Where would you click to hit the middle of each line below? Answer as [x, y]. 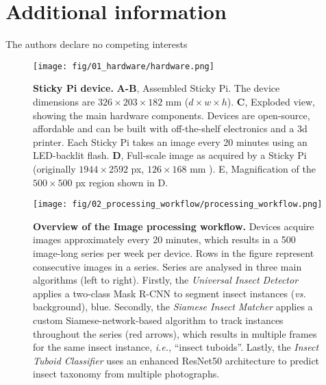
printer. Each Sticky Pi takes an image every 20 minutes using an [170, 141]
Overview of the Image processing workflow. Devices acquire [174, 226]
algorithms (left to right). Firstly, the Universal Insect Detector [166, 280]
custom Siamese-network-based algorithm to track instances [158, 320]
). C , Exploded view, [271, 101]
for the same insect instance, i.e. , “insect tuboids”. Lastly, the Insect [176, 347]
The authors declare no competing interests [97, 44]
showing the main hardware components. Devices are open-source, [172, 115]
